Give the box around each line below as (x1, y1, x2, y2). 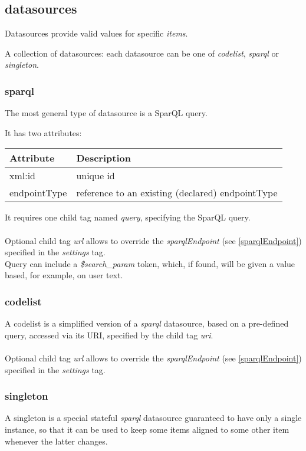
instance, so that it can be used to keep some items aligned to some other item (5, 423, 289, 435)
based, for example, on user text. (5, 269, 123, 281)
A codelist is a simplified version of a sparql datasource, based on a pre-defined (5, 317, 289, 330)
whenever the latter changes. (5, 434, 108, 447)
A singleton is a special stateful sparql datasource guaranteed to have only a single (5, 412, 302, 424)
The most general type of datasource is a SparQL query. (5, 107, 208, 119)
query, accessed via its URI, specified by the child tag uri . (5, 328, 213, 341)
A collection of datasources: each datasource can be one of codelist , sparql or (5, 47, 279, 59)
